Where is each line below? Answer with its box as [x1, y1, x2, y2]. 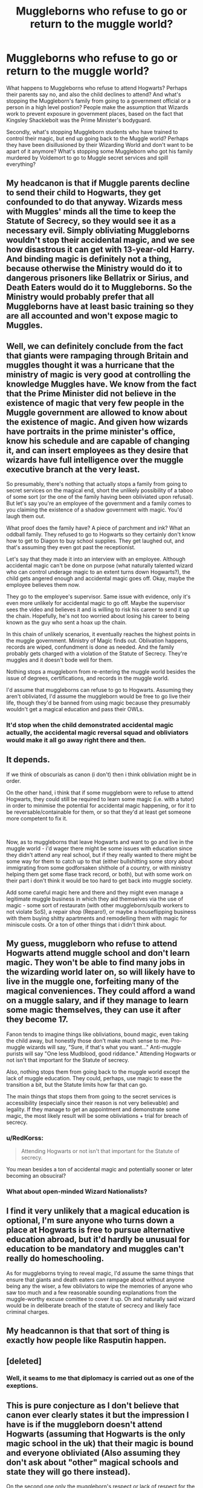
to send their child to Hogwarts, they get [6, 188, 161, 198]
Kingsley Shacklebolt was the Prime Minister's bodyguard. [6, 117, 152, 124]
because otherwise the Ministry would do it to [6, 263, 183, 274]
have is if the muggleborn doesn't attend [6, 1419, 163, 1430]
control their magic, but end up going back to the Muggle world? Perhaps [6, 135, 189, 142]
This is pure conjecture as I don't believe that [6, 1400, 179, 1410]
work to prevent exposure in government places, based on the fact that [6, 110, 184, 117]
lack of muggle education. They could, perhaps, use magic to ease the [6, 1074, 182, 1081]
